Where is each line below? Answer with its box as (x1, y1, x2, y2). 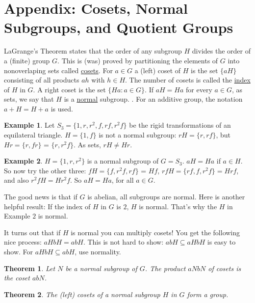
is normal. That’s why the (139, 201, 217, 211)
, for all (111, 175, 134, 185)
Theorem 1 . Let (4, 263, 55, 273)
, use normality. (75, 247, 121, 256)
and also (4, 175, 29, 185)
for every (186, 84, 212, 94)
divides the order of (192, 46, 251, 56)
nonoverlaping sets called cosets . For (4, 65, 113, 75)
